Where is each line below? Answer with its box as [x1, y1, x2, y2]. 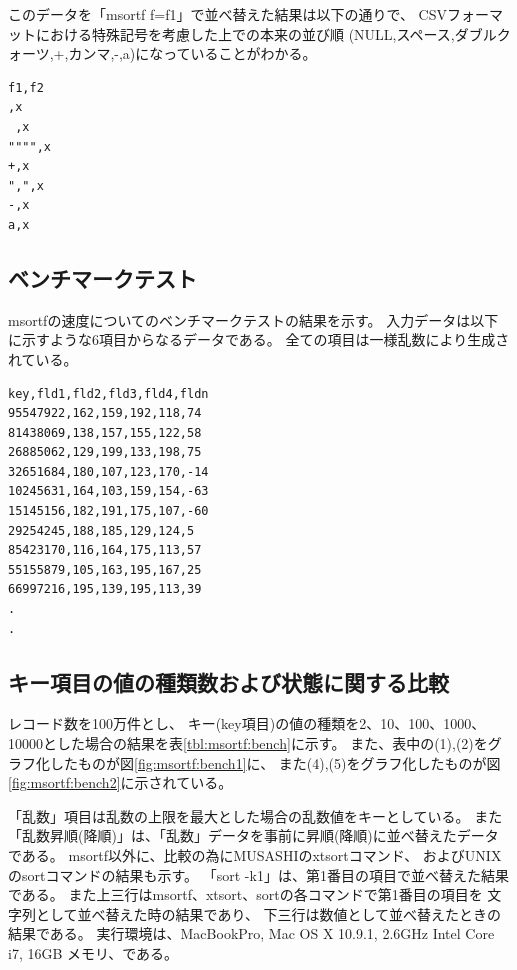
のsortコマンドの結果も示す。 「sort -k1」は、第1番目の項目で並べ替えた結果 [8, 864, 509, 885]
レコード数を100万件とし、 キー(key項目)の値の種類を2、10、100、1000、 [8, 713, 486, 734]
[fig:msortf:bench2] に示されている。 [8, 772, 233, 793]
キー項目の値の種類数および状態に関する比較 [8, 666, 449, 697]
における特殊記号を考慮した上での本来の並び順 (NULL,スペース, [35, 23, 455, 44]
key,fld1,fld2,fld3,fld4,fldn [8, 386, 209, 401]
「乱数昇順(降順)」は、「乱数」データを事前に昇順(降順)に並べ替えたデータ [8, 825, 499, 846]
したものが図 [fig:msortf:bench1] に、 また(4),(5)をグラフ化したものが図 [49, 752, 501, 773]
